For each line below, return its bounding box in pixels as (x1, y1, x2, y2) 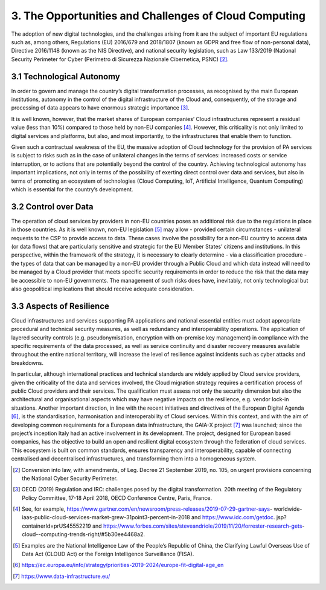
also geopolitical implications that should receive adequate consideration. (11, 285, 194, 292)
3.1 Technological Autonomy (11, 71, 120, 82)
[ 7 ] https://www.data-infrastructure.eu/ (13, 572, 110, 580)
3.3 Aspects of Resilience (11, 301, 110, 311)
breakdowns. (11, 359, 44, 366)
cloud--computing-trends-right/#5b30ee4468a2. (22, 531, 145, 538)
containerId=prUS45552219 (22, 522, 92, 529)
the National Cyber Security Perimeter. (22, 474, 118, 482)
